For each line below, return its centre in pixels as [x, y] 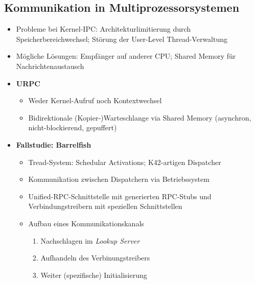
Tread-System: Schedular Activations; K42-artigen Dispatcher [125, 162]
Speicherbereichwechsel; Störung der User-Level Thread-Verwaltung [122, 39]
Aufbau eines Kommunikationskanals [86, 223]
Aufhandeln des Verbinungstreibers [95, 258]
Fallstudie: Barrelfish [54, 144]
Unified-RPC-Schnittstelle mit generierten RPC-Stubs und [120, 196]
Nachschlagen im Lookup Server [90, 240]
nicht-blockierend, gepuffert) [73, 127]
